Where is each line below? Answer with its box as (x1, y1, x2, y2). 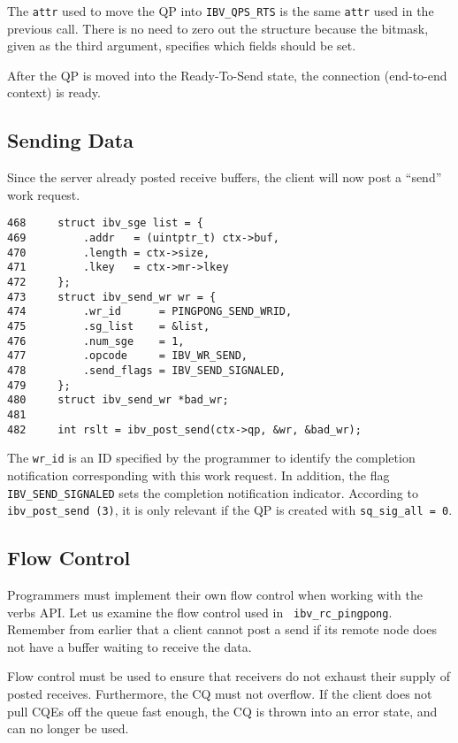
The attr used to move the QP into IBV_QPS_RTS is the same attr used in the (7, 2, 434, 19)
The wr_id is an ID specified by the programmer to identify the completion (7, 448, 416, 467)
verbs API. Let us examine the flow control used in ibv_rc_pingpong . (7, 602, 393, 621)
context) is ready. (7, 83, 101, 102)
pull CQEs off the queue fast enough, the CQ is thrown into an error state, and (7, 701, 438, 720)
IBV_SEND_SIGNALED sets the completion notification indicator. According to (7, 483, 418, 502)
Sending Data (7, 126, 134, 154)
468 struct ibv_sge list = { (7, 217, 203, 230)
